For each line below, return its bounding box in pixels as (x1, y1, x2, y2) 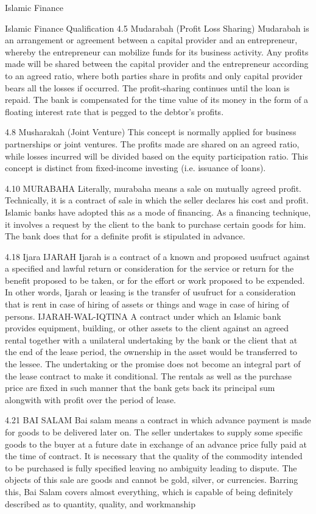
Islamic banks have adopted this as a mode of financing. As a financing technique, (5, 205, 311, 218)
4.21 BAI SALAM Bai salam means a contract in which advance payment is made (5, 414, 311, 426)
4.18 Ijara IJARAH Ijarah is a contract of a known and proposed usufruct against (5, 250, 311, 262)
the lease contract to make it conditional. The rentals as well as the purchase (5, 369, 292, 382)
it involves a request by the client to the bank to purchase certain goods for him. (5, 217, 306, 230)
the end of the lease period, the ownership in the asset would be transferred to (5, 345, 298, 358)
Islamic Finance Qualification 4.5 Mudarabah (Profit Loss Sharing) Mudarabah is (5, 21, 309, 34)
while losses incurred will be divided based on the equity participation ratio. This (5, 149, 308, 162)
